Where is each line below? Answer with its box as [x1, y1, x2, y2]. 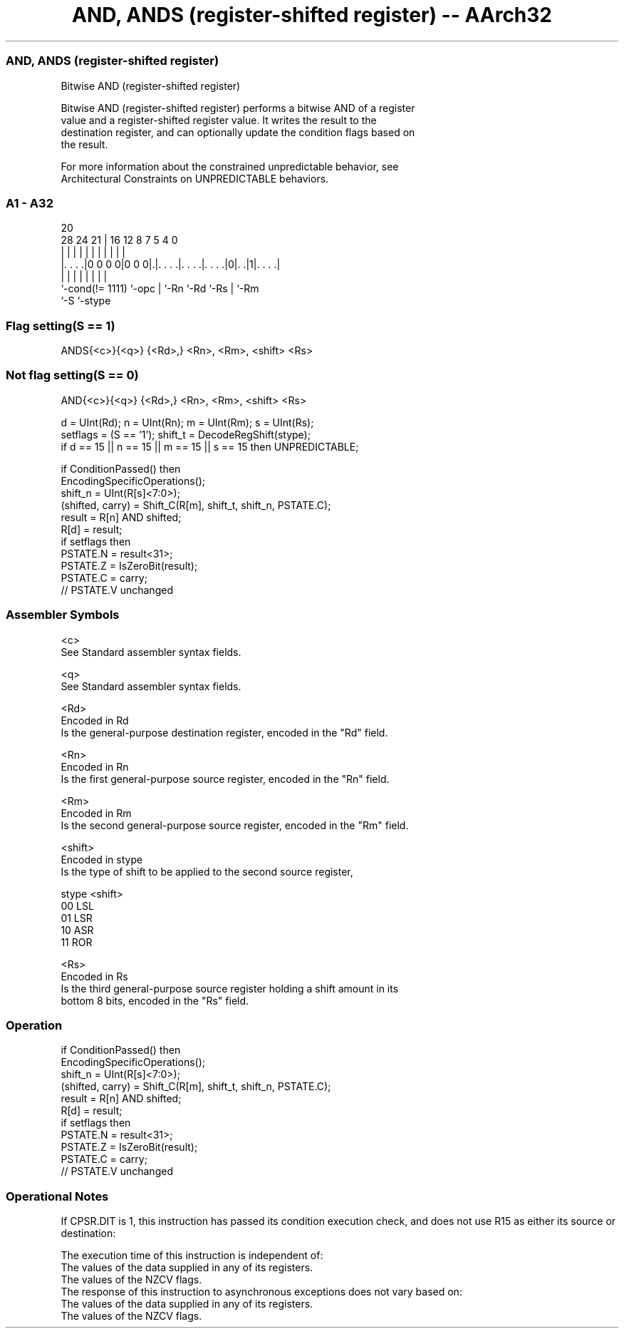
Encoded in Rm [61, 806, 132, 819]
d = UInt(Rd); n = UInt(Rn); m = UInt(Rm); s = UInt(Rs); [61, 416, 314, 429]
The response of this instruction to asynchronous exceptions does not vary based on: [61, 1286, 462, 1298]
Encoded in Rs [61, 970, 128, 982]
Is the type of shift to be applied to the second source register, [61, 865, 353, 878]
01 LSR [61, 911, 93, 924]
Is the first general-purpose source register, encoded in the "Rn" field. [61, 772, 390, 785]
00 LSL [61, 899, 94, 912]
